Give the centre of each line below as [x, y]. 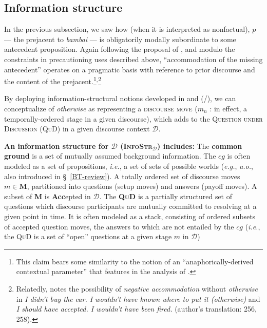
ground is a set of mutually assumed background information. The [110, 156]
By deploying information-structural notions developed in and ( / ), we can [120, 98]
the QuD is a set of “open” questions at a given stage [88, 236]
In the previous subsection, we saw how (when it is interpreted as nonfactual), [127, 29]
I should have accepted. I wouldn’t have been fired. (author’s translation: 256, [136, 309]
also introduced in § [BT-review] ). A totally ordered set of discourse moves [122, 176]
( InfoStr [136, 146]
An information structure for [56, 146]
